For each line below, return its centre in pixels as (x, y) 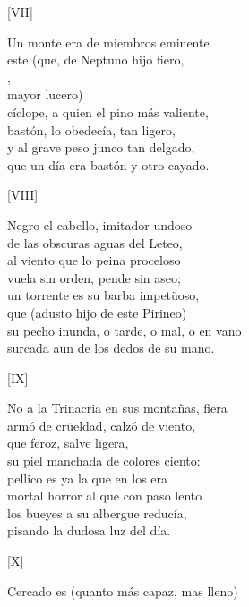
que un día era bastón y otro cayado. (108, 164)
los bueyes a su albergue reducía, (97, 513)
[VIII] (23, 195)
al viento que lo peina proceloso (94, 260)
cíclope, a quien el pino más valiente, (108, 111)
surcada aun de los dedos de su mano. (111, 348)
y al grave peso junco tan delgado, (101, 147)
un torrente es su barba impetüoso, (103, 295)
